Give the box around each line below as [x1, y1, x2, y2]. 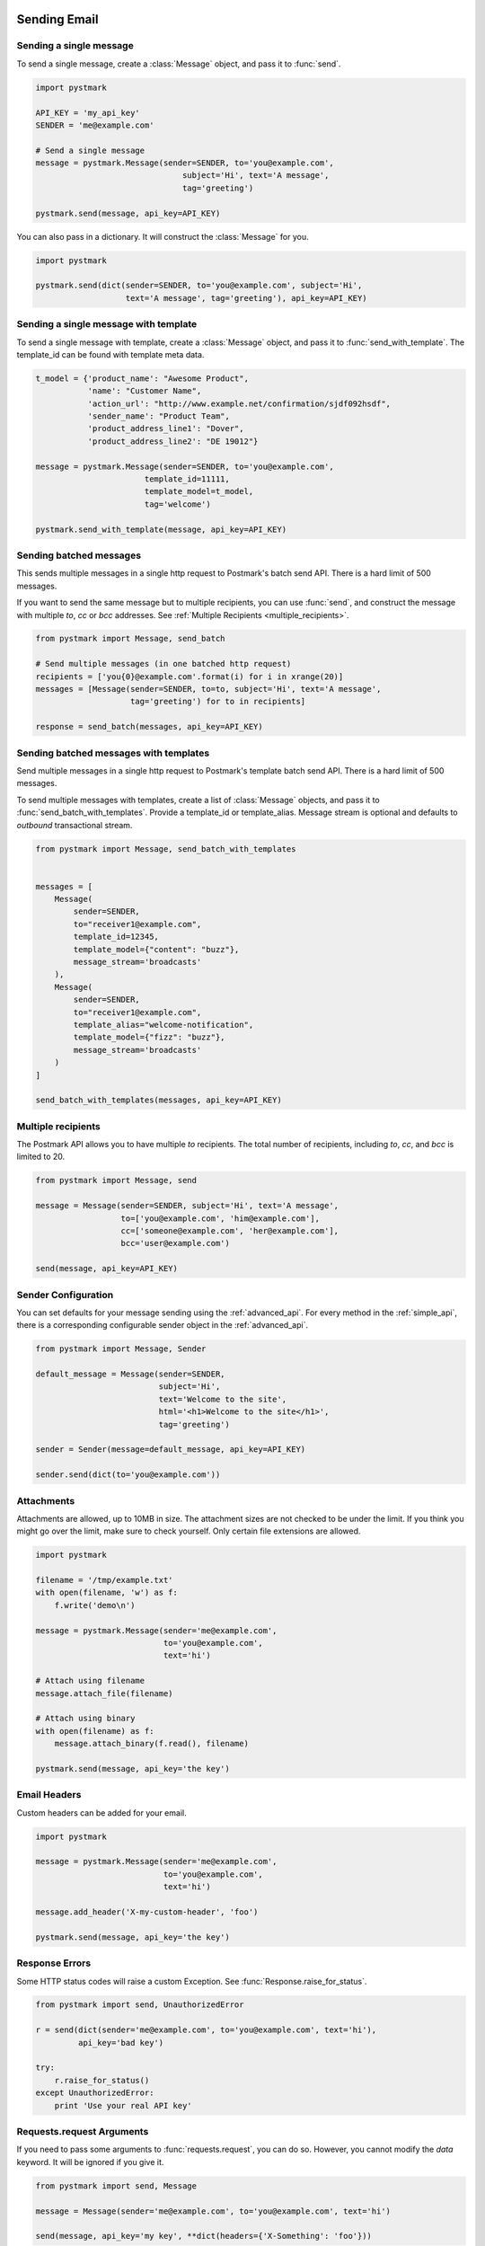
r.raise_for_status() [54, 2075, 150, 2085]
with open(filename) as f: [35, 1726, 154, 1736]
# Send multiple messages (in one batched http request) [35, 659, 292, 669]
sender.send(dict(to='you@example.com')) [35, 1470, 221, 1480]
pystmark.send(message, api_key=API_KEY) [35, 208, 221, 218]
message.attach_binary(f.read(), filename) [54, 1738, 249, 1749]
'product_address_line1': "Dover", [87, 423, 244, 434]
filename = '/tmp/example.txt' [35, 1575, 174, 1586]
